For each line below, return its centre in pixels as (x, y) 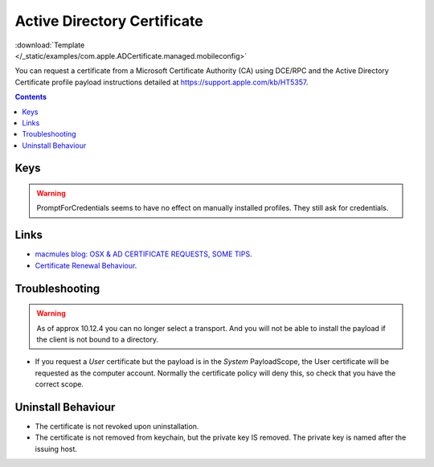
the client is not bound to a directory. (97, 339)
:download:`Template (50, 45)
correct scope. (59, 384)
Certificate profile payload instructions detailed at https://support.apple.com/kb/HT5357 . (162, 82)
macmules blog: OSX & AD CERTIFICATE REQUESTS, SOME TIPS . (143, 254)
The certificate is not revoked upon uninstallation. (117, 427)
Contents (31, 97)
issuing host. (56, 449)
